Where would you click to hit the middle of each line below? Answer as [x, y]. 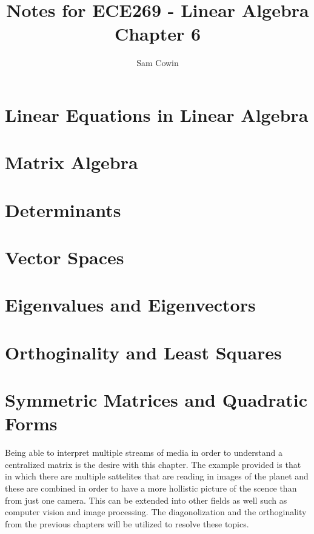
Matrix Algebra [72, 162]
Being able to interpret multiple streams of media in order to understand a [144, 452]
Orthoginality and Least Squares [143, 352]
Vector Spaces [65, 257]
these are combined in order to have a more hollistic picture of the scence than [151, 488]
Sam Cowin [158, 63]
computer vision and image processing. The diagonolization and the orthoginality [156, 512]
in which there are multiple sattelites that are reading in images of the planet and [157, 476]
